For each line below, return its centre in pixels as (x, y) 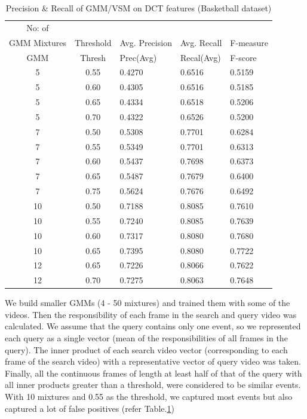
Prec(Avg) (138, 57)
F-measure (249, 42)
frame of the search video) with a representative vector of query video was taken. (153, 361)
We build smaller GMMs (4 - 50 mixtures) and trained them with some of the (148, 303)
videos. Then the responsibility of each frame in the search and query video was (151, 314)
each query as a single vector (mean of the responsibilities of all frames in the (146, 338)
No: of (38, 27)
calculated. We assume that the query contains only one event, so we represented (153, 326)
